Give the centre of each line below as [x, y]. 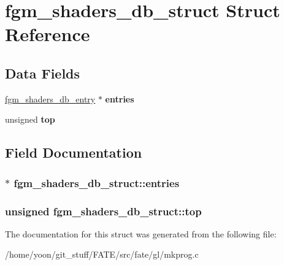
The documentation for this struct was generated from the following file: [141, 233]
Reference [48, 34]
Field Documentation [74, 152]
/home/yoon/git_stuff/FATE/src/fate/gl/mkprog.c [102, 254]
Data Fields [43, 73]
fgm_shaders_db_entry [50, 98]
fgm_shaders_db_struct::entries [97, 182]
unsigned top [30, 119]
